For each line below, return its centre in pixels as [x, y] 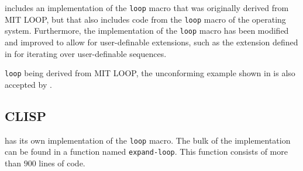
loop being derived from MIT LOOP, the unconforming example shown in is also [150, 73]
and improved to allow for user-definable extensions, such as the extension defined [151, 42]
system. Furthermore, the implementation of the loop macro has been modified [147, 31]
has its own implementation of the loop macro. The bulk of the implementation [148, 140]
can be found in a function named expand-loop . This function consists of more [146, 152]
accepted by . [28, 84]
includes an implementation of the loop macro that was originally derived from [147, 8]
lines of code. [62, 163]
